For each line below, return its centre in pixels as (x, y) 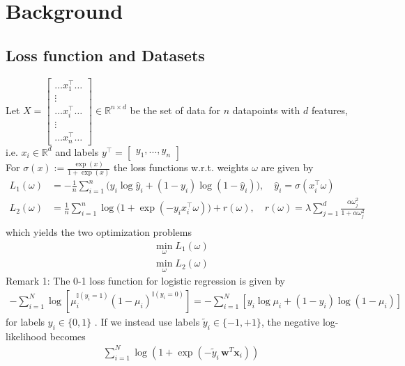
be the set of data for (175, 110)
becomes (68, 336)
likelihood (26, 336)
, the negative (291, 321)
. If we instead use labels (147, 321)
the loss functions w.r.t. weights (181, 167)
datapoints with (266, 110)
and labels (77, 151)
